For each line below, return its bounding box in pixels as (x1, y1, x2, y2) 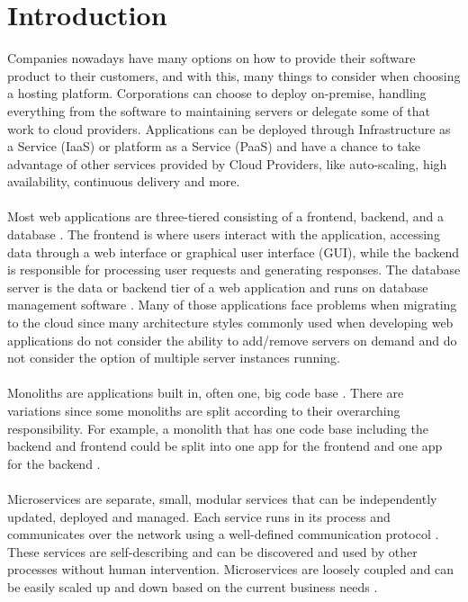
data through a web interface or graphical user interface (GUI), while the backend (7, 242, 460, 261)
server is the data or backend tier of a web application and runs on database (7, 277, 428, 296)
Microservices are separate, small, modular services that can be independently (7, 489, 437, 508)
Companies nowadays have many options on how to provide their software (7, 49, 416, 67)
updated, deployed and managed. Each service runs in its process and (7, 507, 391, 526)
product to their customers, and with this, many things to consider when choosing (7, 66, 461, 85)
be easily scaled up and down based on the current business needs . (7, 577, 378, 596)
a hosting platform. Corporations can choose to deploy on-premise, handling (7, 84, 427, 103)
